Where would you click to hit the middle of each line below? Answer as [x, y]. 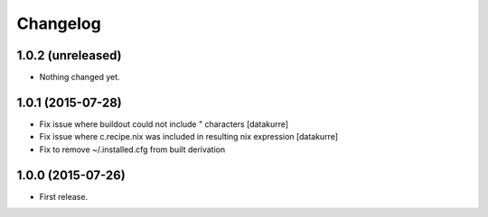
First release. [64, 196]
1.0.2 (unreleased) [69, 55]
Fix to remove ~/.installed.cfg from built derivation [132, 149]
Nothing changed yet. [80, 77]
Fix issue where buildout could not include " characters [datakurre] [164, 124]
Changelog [59, 23]
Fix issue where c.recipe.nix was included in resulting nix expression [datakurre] [189, 137]
